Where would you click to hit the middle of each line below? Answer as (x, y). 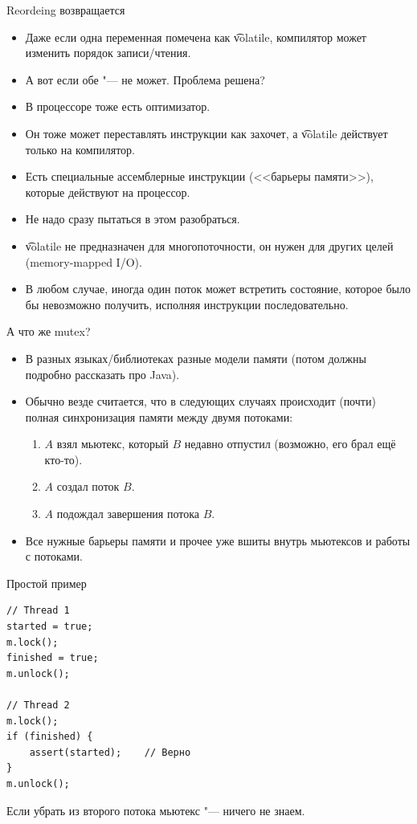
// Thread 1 (38, 611)
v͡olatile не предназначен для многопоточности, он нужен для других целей (209, 245)
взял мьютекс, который (112, 444)
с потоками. (54, 556)
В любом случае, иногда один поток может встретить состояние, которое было (218, 289)
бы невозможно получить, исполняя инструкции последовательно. (187, 304)
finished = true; (53, 658)
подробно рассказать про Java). (102, 374)
